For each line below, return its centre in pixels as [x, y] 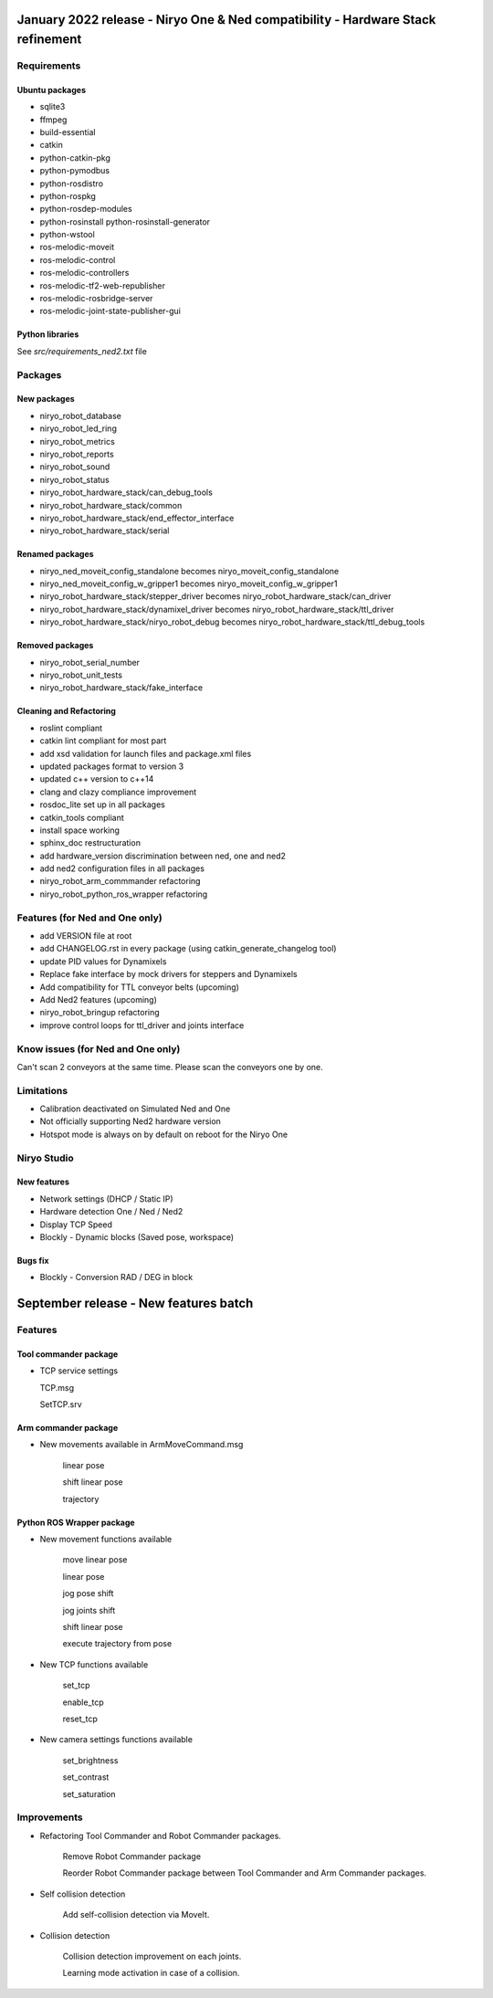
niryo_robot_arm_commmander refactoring [120, 881]
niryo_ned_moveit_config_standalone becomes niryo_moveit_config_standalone [189, 571]
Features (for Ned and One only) [90, 918]
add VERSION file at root [86, 936]
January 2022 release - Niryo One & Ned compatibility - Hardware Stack [226, 20]
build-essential [68, 131]
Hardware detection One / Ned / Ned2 [111, 1212]
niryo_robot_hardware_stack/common [111, 505]
